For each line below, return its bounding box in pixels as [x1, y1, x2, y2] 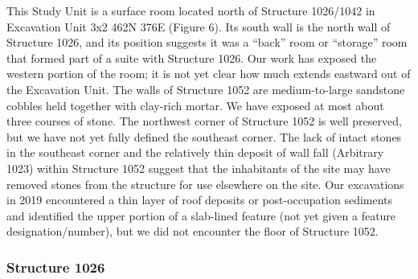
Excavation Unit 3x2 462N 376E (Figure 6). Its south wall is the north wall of [6, 18, 391, 35]
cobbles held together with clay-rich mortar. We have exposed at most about [6, 96, 384, 113]
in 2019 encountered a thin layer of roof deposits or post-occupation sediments [6, 191, 393, 208]
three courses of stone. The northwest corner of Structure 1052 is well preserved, [6, 113, 402, 129]
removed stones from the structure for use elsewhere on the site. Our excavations [6, 175, 404, 192]
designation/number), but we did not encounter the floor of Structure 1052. [6, 223, 379, 240]
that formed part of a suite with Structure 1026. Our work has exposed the [6, 49, 377, 66]
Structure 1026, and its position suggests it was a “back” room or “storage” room [6, 34, 408, 51]
